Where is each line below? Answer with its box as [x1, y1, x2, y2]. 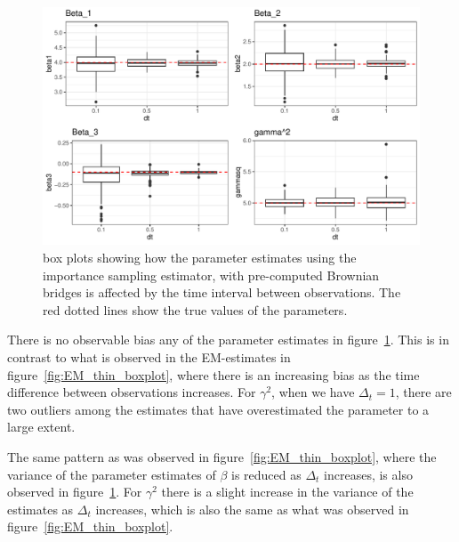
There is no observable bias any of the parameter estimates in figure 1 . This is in [7, 330, 449, 349]
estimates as [7, 499, 74, 518]
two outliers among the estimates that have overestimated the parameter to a [7, 400, 430, 418]
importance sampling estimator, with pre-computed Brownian [43, 265, 380, 284]
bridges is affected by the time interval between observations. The [43, 283, 401, 302]
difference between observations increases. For [7, 383, 256, 401]
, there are [395, 383, 452, 401]
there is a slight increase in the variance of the [161, 482, 414, 501]
